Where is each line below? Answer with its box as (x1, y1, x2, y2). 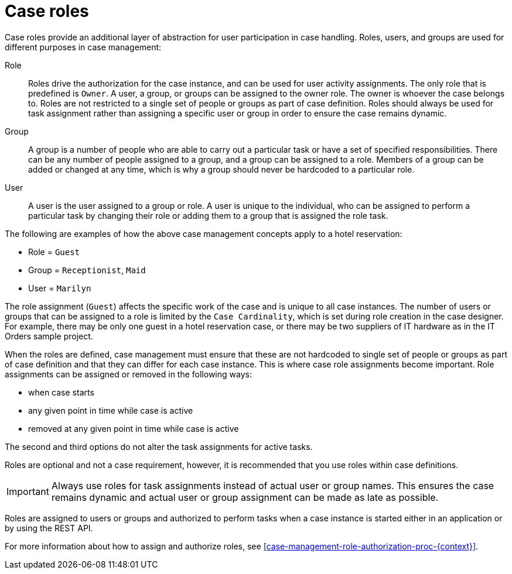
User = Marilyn (28, 283, 91, 293)
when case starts (28, 387, 94, 397)
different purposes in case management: (5, 42, 162, 52)
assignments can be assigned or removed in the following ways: (5, 369, 252, 379)
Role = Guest (28, 246, 80, 257)
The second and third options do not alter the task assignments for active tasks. (5, 441, 313, 452)
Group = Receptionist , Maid (28, 264, 146, 275)
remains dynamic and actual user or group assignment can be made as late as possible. (51, 491, 439, 503)
